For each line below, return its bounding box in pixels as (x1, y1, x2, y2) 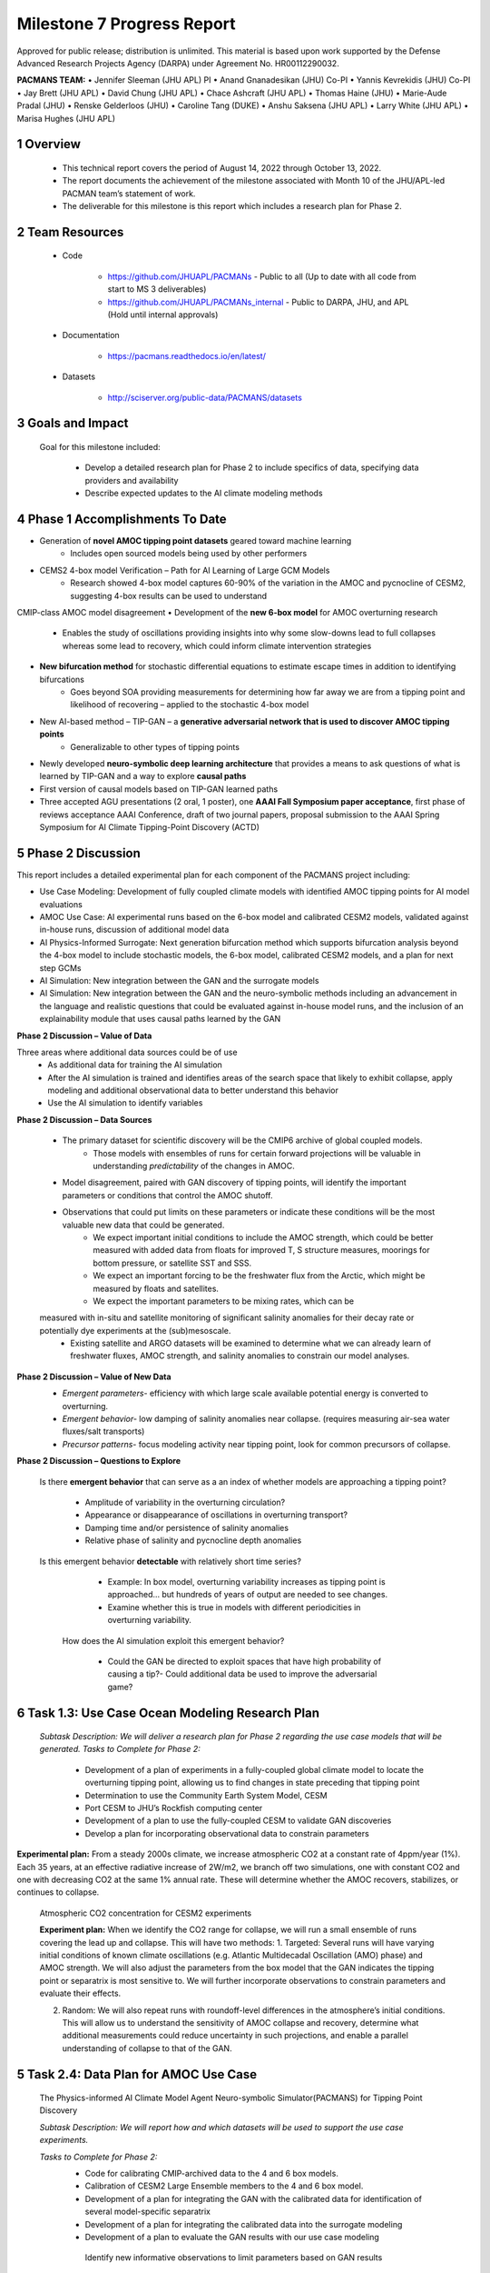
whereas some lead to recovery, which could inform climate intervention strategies (62, 640, 372, 651)
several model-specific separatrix (84, 2206, 211, 2218)
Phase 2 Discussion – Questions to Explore (16, 1456, 181, 1467)
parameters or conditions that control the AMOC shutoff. (62, 1189, 273, 1200)
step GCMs (39, 962, 82, 973)
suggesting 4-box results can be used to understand (70, 590, 268, 601)
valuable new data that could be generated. (62, 1219, 225, 1230)
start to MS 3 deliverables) (107, 284, 207, 295)
